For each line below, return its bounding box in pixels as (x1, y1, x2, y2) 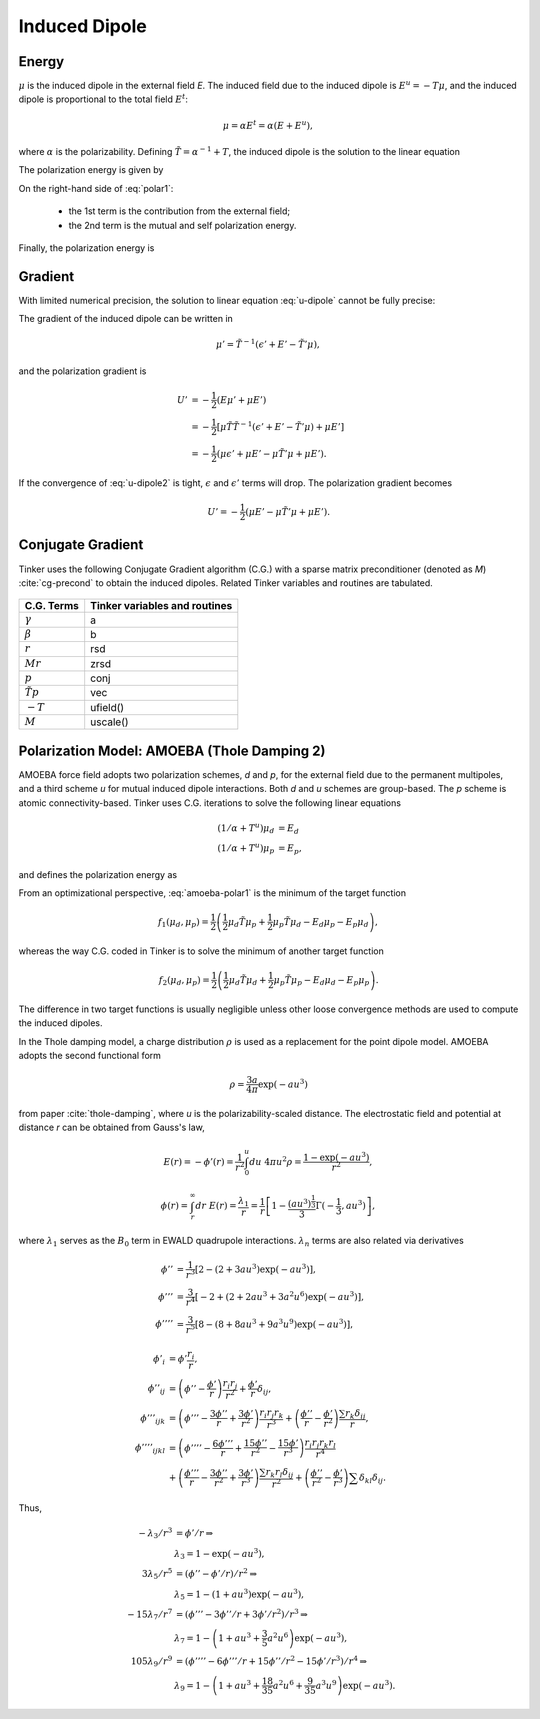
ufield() (90, 700, 125, 714)
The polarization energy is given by (18, 164, 164, 176)
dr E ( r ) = (195, 1200, 237, 1212)
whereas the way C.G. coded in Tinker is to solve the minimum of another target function (18, 945, 384, 957)
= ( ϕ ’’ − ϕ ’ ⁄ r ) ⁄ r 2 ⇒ (175, 1566, 257, 1579)
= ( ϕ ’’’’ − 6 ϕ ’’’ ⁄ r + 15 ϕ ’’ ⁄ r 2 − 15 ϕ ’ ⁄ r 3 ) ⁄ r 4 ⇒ (175, 1654, 368, 1667)
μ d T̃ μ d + (228, 974, 267, 988)
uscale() (90, 715, 129, 729)
